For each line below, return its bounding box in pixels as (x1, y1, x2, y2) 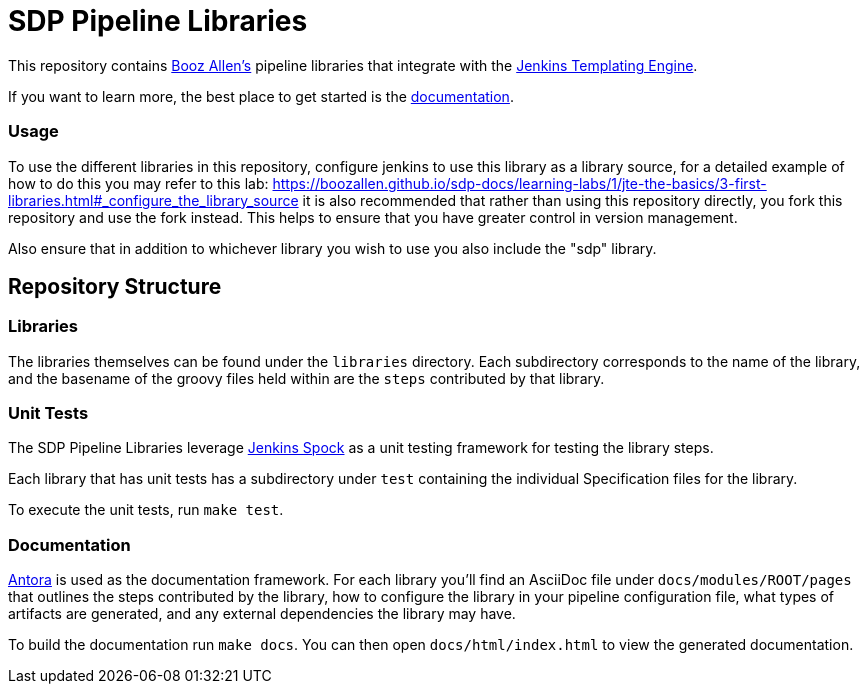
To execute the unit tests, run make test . (8, 501, 284, 519)
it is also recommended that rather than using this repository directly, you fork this (302, 191, 843, 209)
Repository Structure (8, 273, 222, 299)
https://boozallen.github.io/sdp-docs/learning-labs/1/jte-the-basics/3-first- (272, 174, 767, 192)
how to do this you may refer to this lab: (8, 174, 269, 192)
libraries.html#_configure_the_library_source (8, 191, 299, 209)
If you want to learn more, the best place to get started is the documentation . (8, 87, 514, 105)
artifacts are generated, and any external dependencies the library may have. (8, 605, 516, 623)
